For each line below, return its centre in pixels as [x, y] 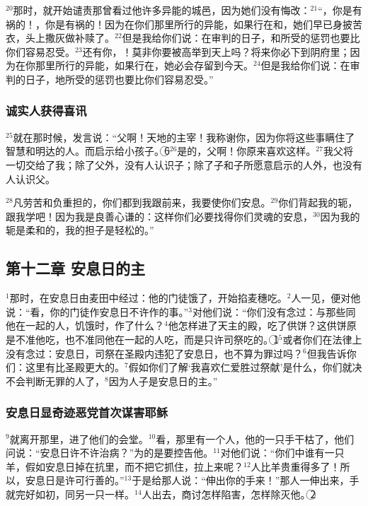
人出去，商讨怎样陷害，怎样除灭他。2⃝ [229, 494]
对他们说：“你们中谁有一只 [282, 453]
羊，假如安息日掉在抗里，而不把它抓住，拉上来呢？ [125, 466]
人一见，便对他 [326, 298]
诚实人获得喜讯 [46, 111]
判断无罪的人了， [65, 381]
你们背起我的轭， [318, 202]
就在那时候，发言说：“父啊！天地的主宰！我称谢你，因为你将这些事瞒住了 [184, 137]
